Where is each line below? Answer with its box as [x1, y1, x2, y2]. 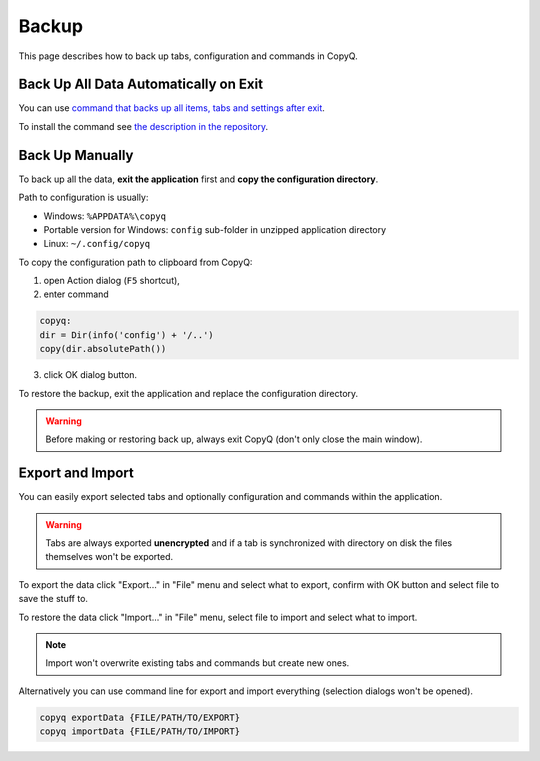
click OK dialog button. [43, 369, 138, 381]
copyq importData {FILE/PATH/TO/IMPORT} [39, 726, 240, 737]
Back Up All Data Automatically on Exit [18, 76, 264, 93]
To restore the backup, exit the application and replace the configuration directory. [18, 387, 359, 399]
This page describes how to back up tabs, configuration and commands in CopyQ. [18, 50, 359, 62]
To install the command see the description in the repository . [18, 120, 269, 132]
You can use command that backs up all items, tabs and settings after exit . [18, 102, 325, 114]
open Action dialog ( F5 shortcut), [43, 275, 180, 287]
